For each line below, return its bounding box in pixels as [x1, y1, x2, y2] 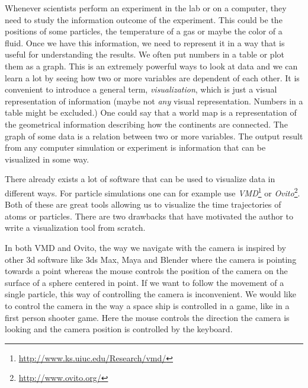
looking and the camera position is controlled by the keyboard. [5, 323, 233, 335]
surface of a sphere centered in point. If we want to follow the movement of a [5, 276, 284, 288]
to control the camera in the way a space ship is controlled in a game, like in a [5, 299, 290, 311]
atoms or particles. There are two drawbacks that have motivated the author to [5, 209, 293, 222]
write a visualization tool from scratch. [5, 221, 146, 234]
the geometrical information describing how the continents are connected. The [5, 117, 288, 130]
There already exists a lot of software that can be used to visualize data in [5, 173, 275, 185]
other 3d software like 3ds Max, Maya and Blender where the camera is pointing [5, 253, 297, 265]
